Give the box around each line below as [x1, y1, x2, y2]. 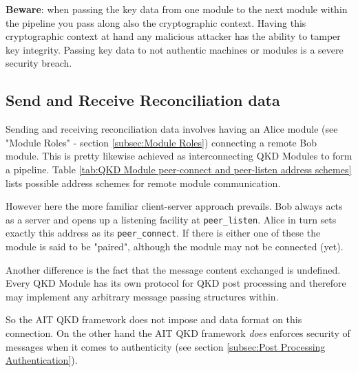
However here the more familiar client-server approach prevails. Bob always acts [6, 199, 343, 213]
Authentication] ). [6, 353, 78, 367]
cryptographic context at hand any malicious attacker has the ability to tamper [6, 29, 341, 43]
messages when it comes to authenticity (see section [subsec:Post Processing [6, 339, 326, 353]
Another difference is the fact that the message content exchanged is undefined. [6, 262, 341, 276]
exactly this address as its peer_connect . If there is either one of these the [6, 226, 321, 240]
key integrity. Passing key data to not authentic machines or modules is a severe [6, 42, 344, 56]
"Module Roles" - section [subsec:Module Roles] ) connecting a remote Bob [6, 135, 317, 149]
